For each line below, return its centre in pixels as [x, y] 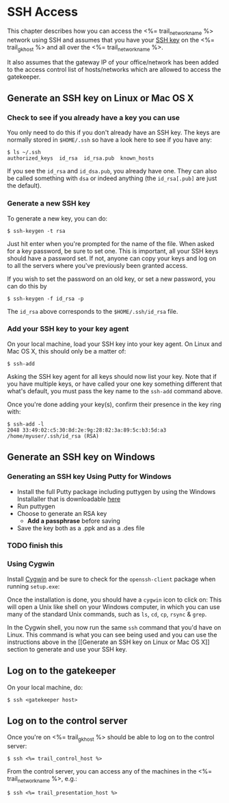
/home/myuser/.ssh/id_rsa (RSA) [53, 436]
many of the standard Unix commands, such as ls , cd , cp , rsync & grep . [107, 614]
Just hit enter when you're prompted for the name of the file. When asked [111, 243]
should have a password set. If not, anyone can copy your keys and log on [112, 258]
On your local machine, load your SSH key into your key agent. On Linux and [114, 344]
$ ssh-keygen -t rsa [37, 231]
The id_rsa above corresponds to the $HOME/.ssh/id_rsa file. [93, 311]
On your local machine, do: [45, 687]
